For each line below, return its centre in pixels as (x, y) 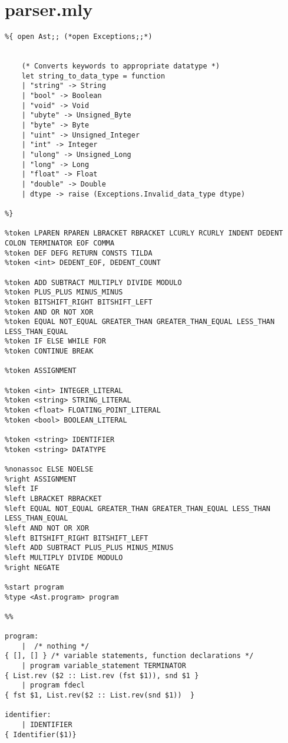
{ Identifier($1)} (41, 734)
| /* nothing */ (55, 646)
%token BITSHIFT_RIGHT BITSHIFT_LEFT (79, 302)
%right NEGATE (32, 567)
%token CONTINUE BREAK (49, 351)
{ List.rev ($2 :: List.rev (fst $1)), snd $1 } (102, 675)
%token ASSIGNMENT (41, 371)
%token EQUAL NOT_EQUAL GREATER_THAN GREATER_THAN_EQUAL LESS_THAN (140, 322)
